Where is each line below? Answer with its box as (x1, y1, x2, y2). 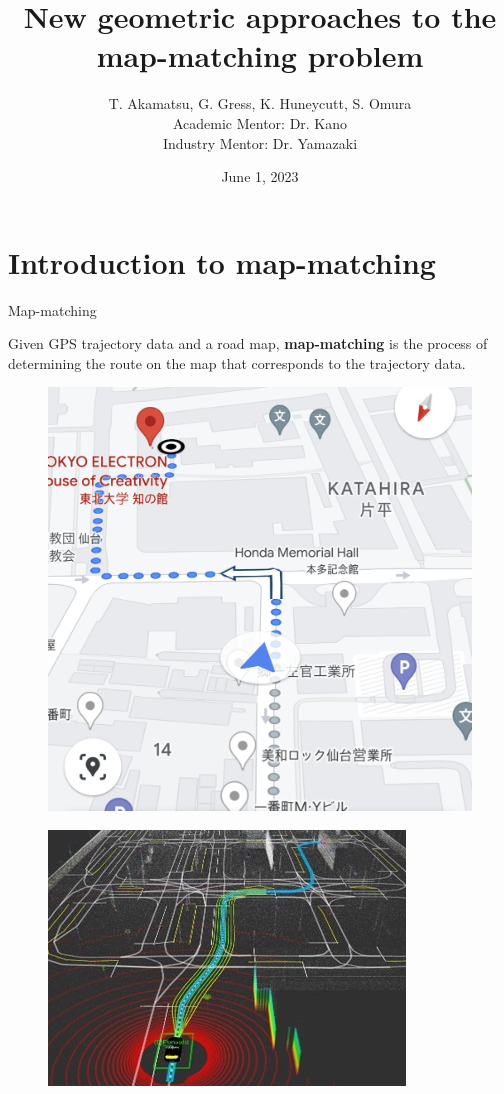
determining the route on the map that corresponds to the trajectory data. (8, 352, 466, 373)
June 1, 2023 (221, 166, 299, 187)
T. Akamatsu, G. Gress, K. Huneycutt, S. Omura (108, 93, 412, 114)
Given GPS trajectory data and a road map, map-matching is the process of (8, 333, 488, 354)
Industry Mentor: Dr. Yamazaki (162, 132, 358, 153)
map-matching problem (96, 35, 424, 76)
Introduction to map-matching (8, 241, 436, 282)
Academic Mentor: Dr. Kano (172, 112, 348, 133)
